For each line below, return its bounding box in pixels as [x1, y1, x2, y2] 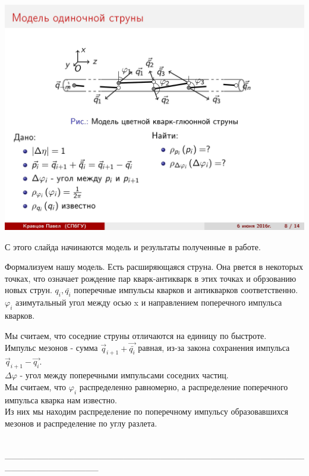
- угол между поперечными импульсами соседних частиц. [20, 369, 229, 381]
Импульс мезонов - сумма [5, 341, 98, 354]
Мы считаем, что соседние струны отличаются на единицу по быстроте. [5, 329, 267, 341]
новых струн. [5, 284, 52, 296]
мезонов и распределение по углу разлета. [5, 416, 157, 429]
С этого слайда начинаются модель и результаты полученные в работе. [5, 240, 261, 253]
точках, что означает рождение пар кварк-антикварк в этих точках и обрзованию [5, 272, 297, 284]
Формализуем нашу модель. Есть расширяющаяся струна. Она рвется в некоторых [5, 260, 303, 273]
